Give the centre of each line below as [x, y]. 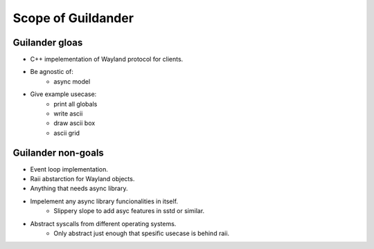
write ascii [68, 113]
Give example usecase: [63, 94]
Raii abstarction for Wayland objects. [82, 179]
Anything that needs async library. [79, 188]
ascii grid [66, 133]
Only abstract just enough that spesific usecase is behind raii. [142, 233]
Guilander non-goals [58, 153]
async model [72, 81]
